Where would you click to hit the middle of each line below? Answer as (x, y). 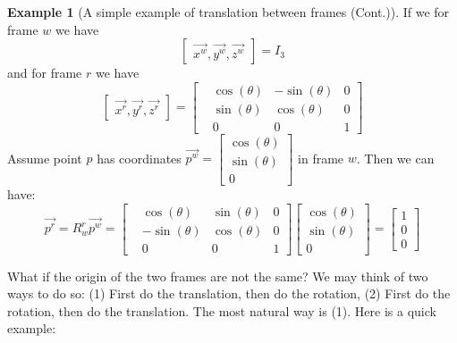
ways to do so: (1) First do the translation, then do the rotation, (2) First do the (229, 293)
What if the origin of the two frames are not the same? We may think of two (218, 276)
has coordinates (139, 158)
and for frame (45, 73)
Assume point (45, 158)
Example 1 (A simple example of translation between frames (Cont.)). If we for (228, 12)
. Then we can (395, 158)
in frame (321, 158)
